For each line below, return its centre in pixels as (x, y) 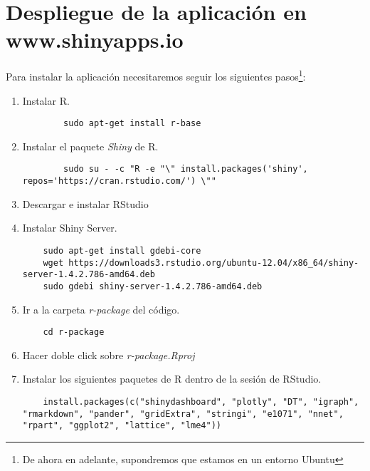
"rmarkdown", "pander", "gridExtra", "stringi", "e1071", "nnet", (183, 414)
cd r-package (74, 332)
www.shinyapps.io (95, 40)
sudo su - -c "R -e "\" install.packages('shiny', (186, 169)
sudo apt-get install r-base (132, 124)
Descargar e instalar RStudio (85, 203)
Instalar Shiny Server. (70, 228)
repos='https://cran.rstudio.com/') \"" (119, 181)
